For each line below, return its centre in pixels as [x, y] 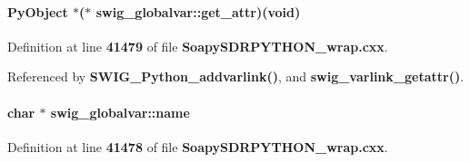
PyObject [38, 11]
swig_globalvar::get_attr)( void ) [198, 11]
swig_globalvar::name [120, 112]
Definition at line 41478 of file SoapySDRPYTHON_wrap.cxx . [198, 146]
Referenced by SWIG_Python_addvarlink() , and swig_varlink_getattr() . [236, 76]
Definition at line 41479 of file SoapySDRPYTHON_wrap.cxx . [198, 46]
